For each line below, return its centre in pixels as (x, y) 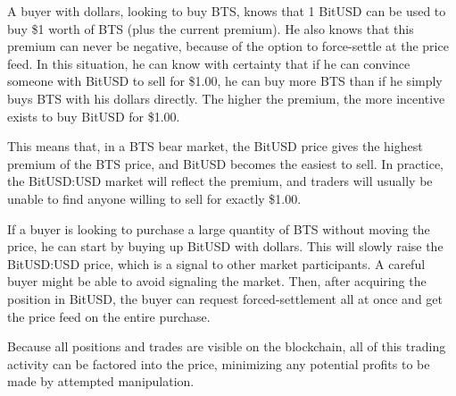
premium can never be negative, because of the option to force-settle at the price (228, 46)
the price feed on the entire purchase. (109, 316)
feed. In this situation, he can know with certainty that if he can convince (209, 63)
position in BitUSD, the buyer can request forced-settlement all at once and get (225, 298)
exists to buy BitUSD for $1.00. (94, 116)
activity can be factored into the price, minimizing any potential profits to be (219, 363)
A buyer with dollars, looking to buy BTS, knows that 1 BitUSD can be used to (227, 11)
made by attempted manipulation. (101, 381)
